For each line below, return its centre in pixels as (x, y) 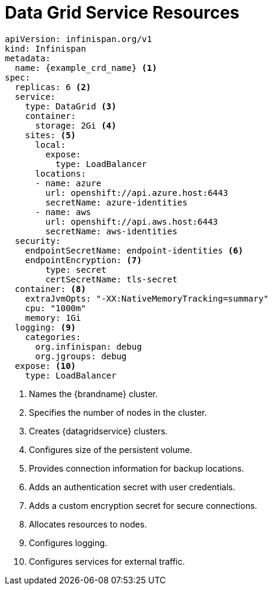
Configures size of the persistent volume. (111, 449)
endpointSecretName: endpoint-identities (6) (134, 250)
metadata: (28, 58)
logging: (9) (45, 327)
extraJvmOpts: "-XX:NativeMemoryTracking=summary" (147, 298)
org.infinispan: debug (88, 346)
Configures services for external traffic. (107, 561)
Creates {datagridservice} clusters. (98, 431)
